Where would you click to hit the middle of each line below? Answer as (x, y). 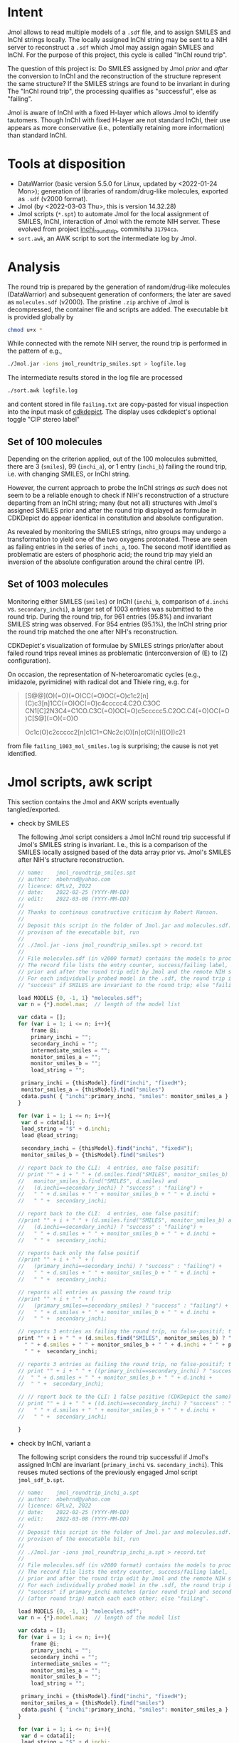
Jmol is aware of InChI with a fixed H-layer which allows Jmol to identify (113, 112)
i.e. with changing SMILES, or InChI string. (69, 474)
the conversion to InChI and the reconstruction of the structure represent (114, 76)
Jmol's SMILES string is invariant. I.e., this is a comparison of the (112, 844)
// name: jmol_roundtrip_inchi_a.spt (78, 1493)
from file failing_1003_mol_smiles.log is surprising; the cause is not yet (113, 746)
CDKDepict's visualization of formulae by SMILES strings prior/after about (116, 645)
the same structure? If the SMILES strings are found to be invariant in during (119, 83)
